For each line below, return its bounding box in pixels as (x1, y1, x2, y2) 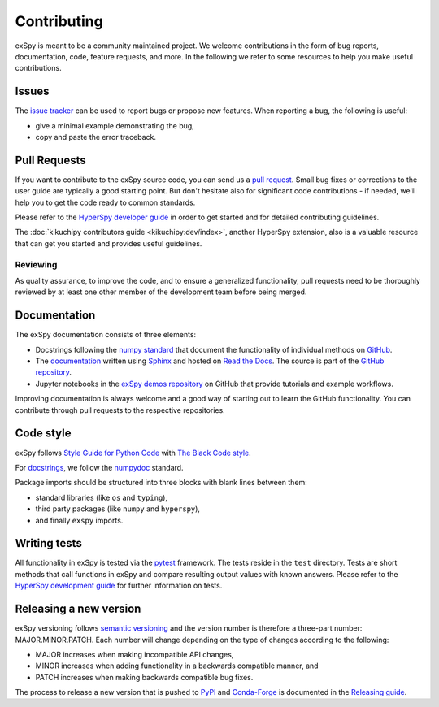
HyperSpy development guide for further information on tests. (15, 581, 223, 591)
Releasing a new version (15, 602, 141, 616)
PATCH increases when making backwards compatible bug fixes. (35, 672, 254, 682)
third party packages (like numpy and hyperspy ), (35, 504, 201, 514)
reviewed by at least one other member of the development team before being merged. (15, 287, 307, 297)
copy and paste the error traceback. (35, 132, 157, 142)
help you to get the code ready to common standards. (15, 197, 196, 207)
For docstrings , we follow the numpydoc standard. (15, 462, 184, 472)
